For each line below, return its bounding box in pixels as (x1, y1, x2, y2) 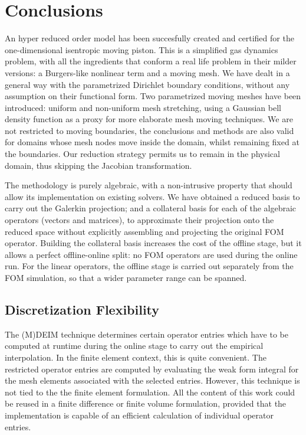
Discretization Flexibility (5, 300, 160, 318)
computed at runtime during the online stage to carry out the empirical (5, 339, 264, 352)
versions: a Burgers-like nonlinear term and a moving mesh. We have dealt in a (5, 66, 290, 79)
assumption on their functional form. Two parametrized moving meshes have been (5, 90, 301, 102)
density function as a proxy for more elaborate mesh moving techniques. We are (5, 113, 293, 125)
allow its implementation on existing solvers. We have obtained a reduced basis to (5, 190, 300, 202)
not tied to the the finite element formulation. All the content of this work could (5, 385, 295, 398)
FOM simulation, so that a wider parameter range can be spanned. (5, 272, 247, 283)
